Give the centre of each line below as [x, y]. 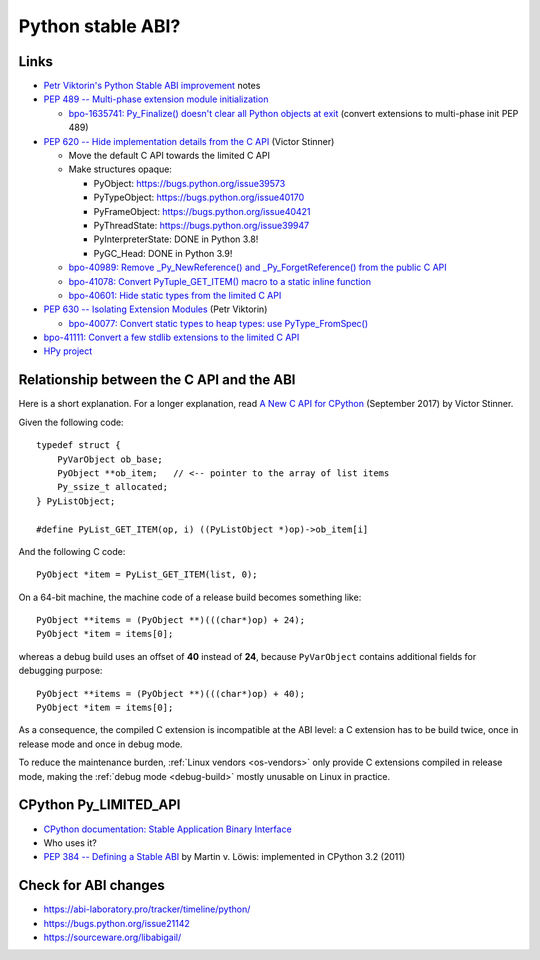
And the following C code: [72, 551]
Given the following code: [71, 422]
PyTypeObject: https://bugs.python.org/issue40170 [199, 197]
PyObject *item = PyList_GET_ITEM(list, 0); [147, 574]
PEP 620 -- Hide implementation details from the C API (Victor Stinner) [189, 141]
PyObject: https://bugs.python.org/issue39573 [189, 183]
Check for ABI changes [91, 885]
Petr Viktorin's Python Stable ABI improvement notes [152, 86]
